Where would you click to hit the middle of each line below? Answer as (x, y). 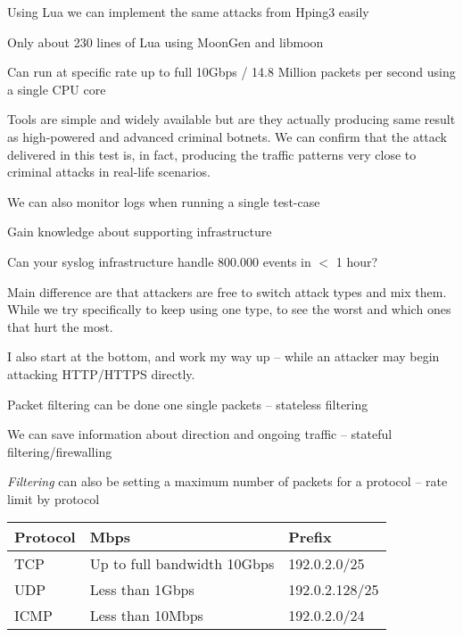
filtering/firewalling (60, 451)
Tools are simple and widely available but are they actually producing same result (231, 119)
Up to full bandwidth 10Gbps (182, 564)
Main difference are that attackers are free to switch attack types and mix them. (227, 291)
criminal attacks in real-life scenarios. (109, 172)
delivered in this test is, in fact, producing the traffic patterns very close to (212, 154)
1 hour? (357, 261)
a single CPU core (57, 89)
